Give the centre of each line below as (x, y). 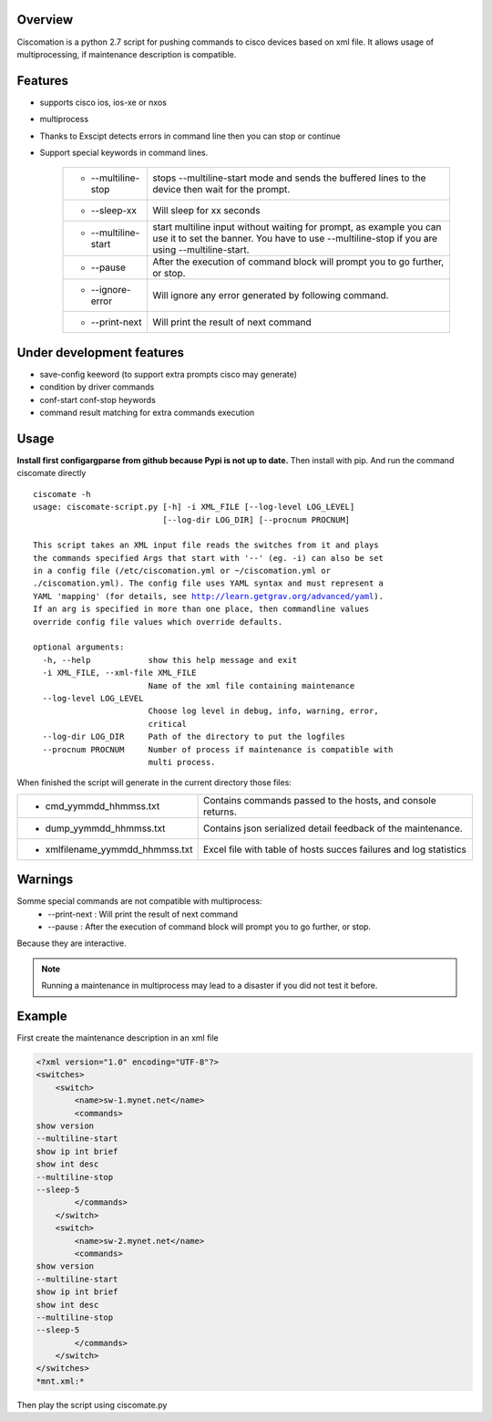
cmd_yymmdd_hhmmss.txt (102, 805)
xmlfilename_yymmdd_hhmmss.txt (119, 849)
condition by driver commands (97, 387)
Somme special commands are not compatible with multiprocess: (139, 901)
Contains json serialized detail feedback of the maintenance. (333, 828)
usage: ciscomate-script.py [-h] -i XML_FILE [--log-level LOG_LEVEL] (194, 507)
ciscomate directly (51, 473)
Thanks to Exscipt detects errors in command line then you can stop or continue (190, 136)
